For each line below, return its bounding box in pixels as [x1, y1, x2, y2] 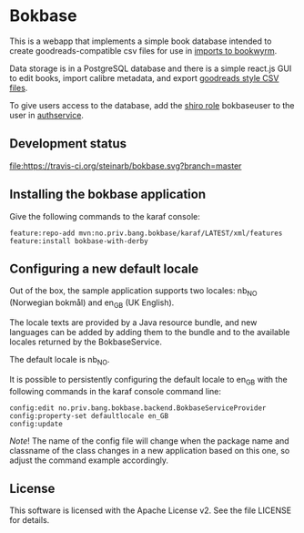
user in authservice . [9, 109, 85, 120]
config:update [9, 419, 64, 428]
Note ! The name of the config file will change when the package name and [9, 435, 289, 446]
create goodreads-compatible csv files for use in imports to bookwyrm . [9, 45, 278, 56]
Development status [9, 136, 127, 151]
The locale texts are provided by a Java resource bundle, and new [9, 316, 258, 328]
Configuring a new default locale [9, 261, 199, 276]
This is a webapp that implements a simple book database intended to [9, 36, 272, 46]
